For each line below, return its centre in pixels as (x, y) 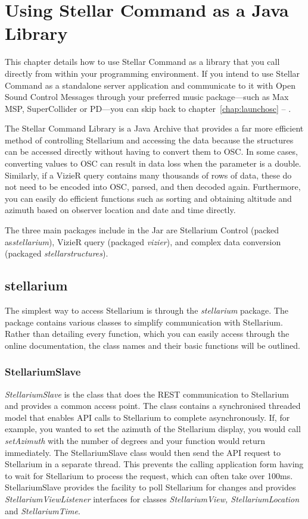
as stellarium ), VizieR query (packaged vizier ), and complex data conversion (143, 241)
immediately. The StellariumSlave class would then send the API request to (143, 452)
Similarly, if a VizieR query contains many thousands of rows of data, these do (148, 175)
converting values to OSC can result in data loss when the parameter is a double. (153, 163)
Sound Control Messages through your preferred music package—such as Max (147, 97)
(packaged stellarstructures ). (57, 253)
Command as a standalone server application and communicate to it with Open (150, 85)
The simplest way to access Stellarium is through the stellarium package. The (147, 310)
